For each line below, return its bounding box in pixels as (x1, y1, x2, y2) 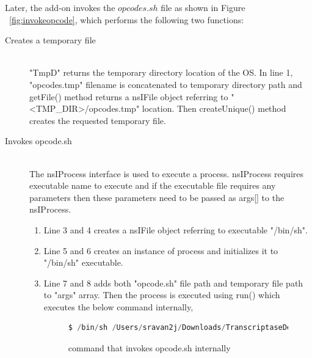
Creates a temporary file (5, 34, 96, 46)
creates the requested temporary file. (29, 114, 166, 126)
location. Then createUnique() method (142, 102, 286, 115)
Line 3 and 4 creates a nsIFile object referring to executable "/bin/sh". (43, 223, 308, 236)
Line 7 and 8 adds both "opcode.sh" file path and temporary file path (43, 276, 303, 289)
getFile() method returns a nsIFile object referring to (29, 90, 228, 103)
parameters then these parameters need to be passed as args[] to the (29, 191, 285, 203)
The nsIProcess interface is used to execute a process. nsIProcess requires (29, 167, 303, 180)
